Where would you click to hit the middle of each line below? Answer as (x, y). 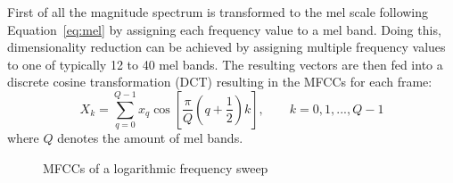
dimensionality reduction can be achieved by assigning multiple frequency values (226, 47)
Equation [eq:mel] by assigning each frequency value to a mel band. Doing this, (224, 29)
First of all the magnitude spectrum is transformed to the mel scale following (218, 12)
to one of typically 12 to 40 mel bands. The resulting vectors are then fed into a (225, 64)
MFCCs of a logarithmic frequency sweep (156, 167)
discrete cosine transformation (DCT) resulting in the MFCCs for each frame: (220, 82)
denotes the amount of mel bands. (150, 138)
